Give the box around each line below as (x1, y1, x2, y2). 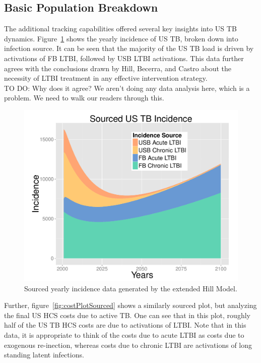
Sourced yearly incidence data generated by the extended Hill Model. (24, 283, 237, 293)
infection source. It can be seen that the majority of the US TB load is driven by (4, 43, 254, 54)
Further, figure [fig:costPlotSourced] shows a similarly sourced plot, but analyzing (4, 300, 257, 310)
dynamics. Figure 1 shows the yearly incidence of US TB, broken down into (4, 33, 238, 43)
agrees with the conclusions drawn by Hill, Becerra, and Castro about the (4, 63, 232, 73)
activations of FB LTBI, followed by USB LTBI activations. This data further (4, 53, 244, 63)
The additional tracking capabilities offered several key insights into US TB (4, 23, 237, 34)
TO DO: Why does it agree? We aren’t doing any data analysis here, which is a (4, 82, 250, 93)
